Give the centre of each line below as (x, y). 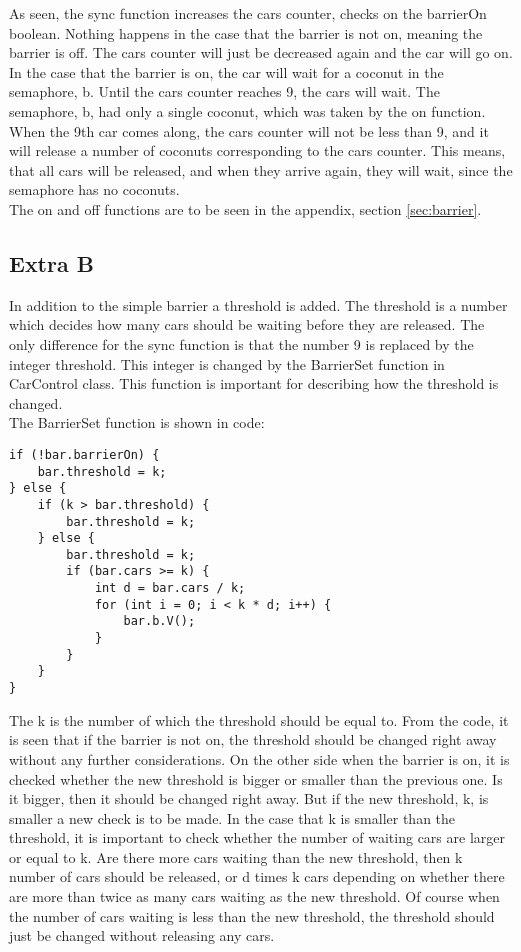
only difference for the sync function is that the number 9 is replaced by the (241, 343)
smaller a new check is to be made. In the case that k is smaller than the (232, 817)
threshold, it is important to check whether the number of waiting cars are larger (257, 837)
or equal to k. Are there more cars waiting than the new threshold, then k (236, 856)
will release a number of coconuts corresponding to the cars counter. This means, (257, 150)
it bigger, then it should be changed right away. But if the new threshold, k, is (249, 798)
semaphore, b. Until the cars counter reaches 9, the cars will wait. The (224, 91)
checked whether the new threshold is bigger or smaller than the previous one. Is (256, 778)
